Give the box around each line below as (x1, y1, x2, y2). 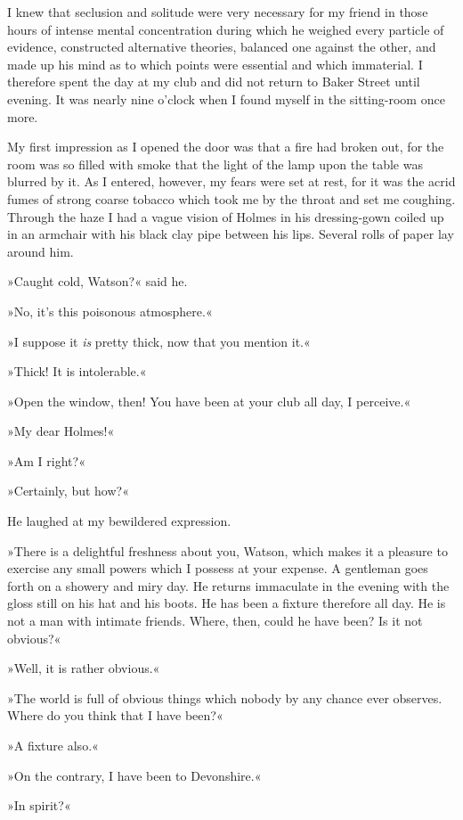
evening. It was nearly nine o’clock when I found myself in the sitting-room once (7, 89, 445, 108)
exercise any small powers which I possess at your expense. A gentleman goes (7, 559, 428, 578)
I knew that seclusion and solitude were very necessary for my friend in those (7, 3, 428, 20)
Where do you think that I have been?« (7, 706, 223, 725)
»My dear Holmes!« (7, 422, 115, 440)
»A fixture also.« (7, 736, 99, 754)
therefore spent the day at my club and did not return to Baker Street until (7, 72, 420, 91)
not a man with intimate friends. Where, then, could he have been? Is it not (7, 611, 423, 630)
